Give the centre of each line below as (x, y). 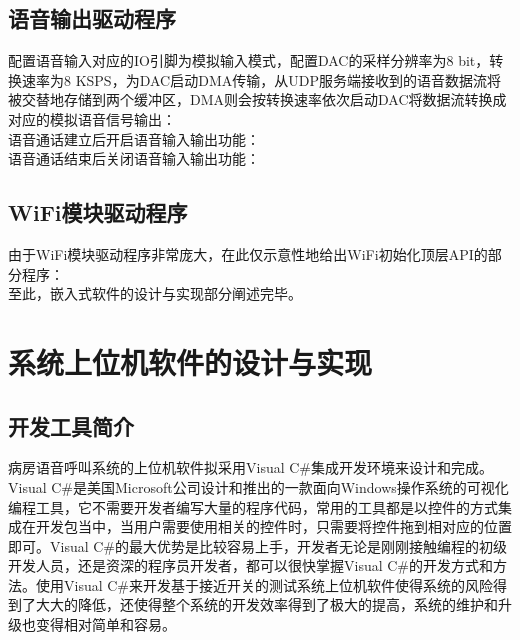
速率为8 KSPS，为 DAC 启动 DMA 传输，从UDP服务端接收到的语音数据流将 (261, 79)
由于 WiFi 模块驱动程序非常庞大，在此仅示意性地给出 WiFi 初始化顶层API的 (248, 253)
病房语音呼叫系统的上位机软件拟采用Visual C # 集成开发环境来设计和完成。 (251, 467)
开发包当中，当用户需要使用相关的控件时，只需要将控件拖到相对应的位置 (273, 526)
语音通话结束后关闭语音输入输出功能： (134, 158)
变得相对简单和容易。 (105, 624)
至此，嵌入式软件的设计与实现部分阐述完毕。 (155, 293)
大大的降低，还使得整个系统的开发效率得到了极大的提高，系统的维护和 (266, 604)
